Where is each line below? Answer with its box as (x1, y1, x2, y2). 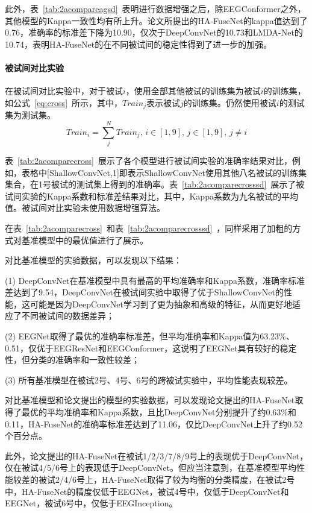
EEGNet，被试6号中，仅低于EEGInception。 (5, 497, 178, 509)
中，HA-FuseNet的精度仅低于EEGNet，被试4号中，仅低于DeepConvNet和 (5, 485, 289, 497)
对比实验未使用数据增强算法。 (46, 201, 165, 214)
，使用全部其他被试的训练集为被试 (125, 84, 261, 97)
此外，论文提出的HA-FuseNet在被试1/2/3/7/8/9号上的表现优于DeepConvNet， (5, 449, 308, 462)
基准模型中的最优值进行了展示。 (21, 233, 148, 246)
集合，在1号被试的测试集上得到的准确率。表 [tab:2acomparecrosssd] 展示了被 (5, 178, 305, 190)
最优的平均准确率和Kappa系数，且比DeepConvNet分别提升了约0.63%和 (21, 406, 296, 418)
